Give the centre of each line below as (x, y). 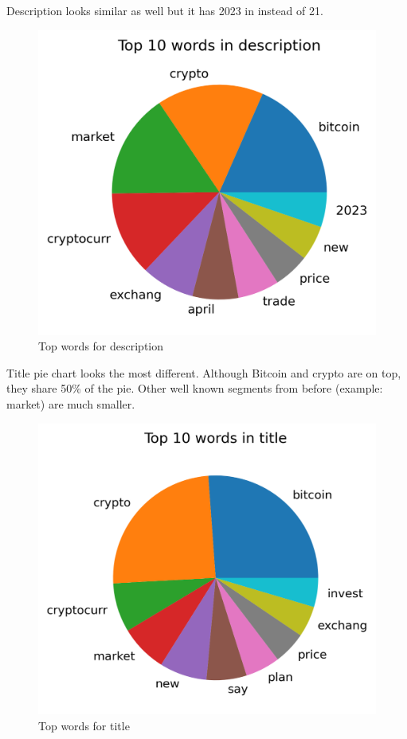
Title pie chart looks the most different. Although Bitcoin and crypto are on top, (204, 372)
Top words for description (101, 346)
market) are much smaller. (71, 403)
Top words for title (84, 725)
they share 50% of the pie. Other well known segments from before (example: (195, 388)
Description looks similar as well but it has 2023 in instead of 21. (165, 10)
